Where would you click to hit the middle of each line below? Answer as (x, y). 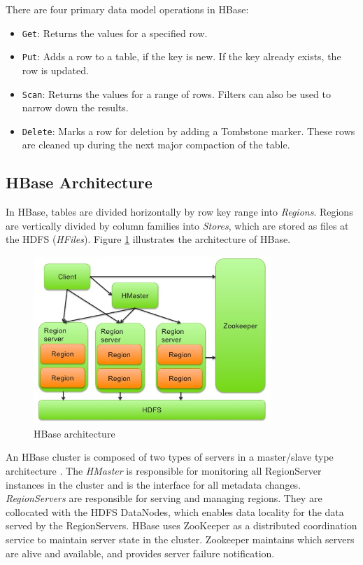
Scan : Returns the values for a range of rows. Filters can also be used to (176, 93)
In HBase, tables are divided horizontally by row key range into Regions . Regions (179, 212)
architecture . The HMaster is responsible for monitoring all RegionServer (164, 471)
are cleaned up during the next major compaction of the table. (156, 145)
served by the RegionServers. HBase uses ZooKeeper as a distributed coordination (181, 525)
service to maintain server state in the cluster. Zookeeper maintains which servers (180, 539)
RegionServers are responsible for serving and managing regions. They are (164, 498)
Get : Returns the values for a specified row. (115, 33)
